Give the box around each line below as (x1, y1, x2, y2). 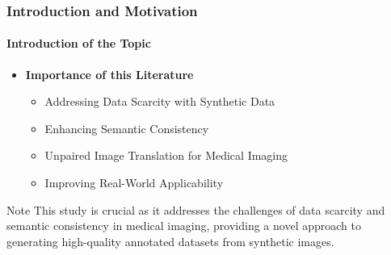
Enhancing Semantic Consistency (44, 119, 209, 136)
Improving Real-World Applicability (44, 174, 224, 191)
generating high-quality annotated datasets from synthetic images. (6, 232, 334, 249)
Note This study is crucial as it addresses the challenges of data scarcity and (6, 201, 385, 218)
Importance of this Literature (25, 65, 194, 82)
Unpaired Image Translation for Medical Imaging (44, 147, 288, 164)
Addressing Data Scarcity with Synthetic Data (44, 93, 275, 110)
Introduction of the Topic (6, 35, 151, 52)
